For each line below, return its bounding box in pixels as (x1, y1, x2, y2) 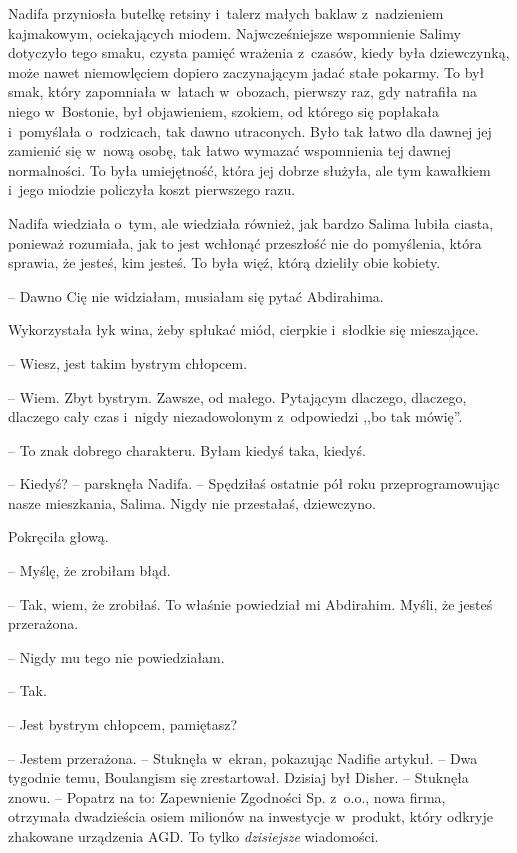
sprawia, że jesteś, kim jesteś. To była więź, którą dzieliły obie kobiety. (8, 252, 441, 273)
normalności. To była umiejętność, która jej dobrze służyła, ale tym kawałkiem (8, 159, 491, 180)
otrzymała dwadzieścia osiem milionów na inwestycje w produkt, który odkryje (8, 806, 493, 827)
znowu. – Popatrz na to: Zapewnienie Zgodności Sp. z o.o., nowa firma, (8, 786, 446, 807)
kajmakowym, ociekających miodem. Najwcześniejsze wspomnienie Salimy (8, 22, 461, 43)
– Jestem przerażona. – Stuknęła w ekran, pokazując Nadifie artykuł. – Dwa (8, 747, 478, 768)
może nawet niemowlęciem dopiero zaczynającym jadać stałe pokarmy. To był (8, 61, 485, 82)
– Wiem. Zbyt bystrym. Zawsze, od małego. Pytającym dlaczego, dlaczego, (8, 386, 467, 407)
